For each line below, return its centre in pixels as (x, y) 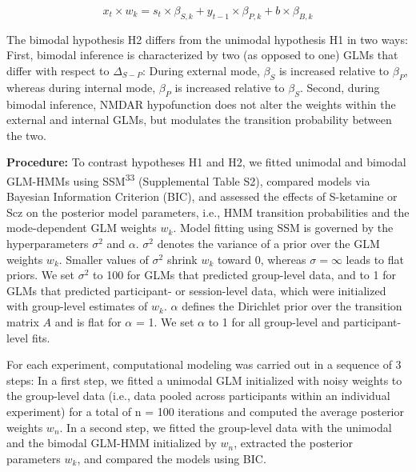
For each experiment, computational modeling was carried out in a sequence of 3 (204, 364)
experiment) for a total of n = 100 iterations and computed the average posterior (205, 411)
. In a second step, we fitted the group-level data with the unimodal (226, 427)
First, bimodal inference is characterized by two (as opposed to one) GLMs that (202, 55)
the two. (26, 135)
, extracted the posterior (293, 443)
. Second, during (340, 87)
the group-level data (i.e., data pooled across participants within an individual (198, 396)
